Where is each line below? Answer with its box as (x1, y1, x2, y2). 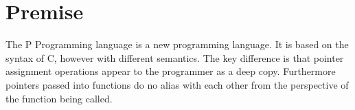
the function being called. (5, 91, 113, 105)
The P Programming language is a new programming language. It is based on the (5, 37, 349, 52)
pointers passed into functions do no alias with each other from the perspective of (5, 77, 349, 91)
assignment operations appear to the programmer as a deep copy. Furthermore (5, 64, 336, 78)
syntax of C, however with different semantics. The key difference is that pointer (5, 50, 344, 65)
